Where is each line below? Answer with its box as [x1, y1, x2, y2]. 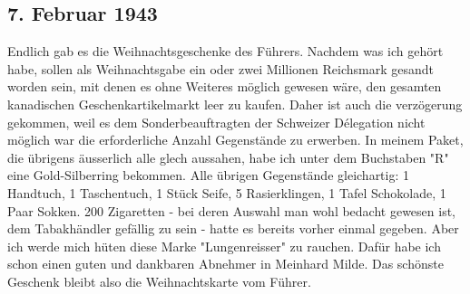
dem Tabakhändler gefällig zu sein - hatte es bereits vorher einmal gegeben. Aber [7, 219, 459, 238]
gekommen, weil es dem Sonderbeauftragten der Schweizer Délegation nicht [7, 112, 426, 131]
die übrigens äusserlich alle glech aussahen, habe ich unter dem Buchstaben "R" [7, 147, 449, 166]
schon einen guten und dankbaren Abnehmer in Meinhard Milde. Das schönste [7, 254, 444, 273]
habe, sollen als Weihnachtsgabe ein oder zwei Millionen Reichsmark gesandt [7, 59, 435, 78]
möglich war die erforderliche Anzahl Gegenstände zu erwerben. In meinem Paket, [7, 130, 464, 149]
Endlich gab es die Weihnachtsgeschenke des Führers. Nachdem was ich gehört [7, 42, 444, 61]
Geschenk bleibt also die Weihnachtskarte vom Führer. [7, 271, 311, 290]
